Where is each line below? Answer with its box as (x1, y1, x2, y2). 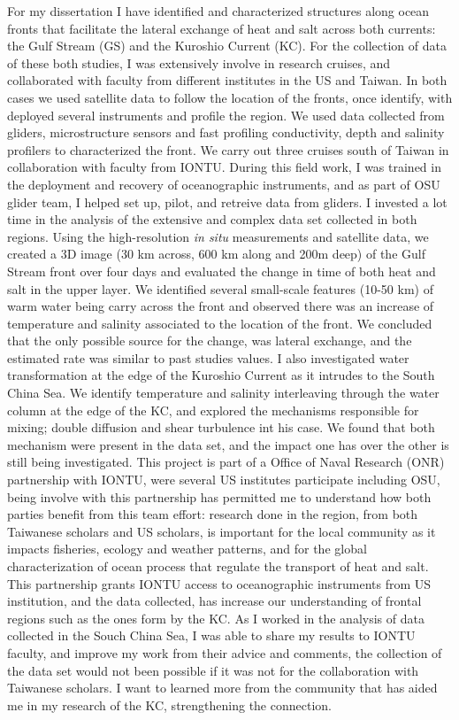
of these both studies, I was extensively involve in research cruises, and (7, 53, 391, 72)
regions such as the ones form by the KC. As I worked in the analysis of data (7, 608, 425, 627)
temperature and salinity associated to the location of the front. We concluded (7, 314, 432, 332)
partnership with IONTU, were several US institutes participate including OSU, (7, 470, 440, 489)
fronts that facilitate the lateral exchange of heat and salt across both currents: (7, 19, 436, 37)
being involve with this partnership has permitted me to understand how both (7, 487, 432, 506)
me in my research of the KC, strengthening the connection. (7, 695, 332, 714)
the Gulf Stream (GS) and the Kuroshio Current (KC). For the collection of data (7, 36, 447, 55)
